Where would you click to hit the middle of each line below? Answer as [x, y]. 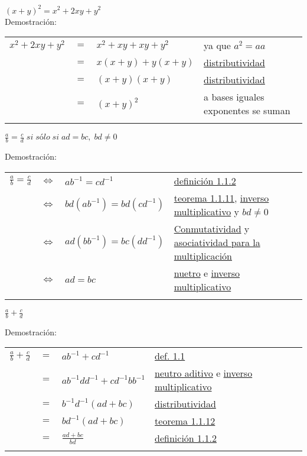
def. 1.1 [170, 356]
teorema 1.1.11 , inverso [221, 198]
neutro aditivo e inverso [204, 373]
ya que [217, 46]
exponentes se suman [247, 111]
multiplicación [203, 256]
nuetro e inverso [207, 273]
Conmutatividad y [212, 228]
